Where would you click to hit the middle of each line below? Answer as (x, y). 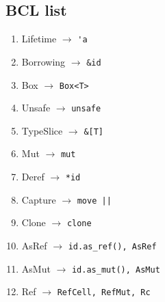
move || (94, 201)
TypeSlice (42, 130)
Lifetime (39, 39)
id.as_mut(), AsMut (116, 270)
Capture (39, 199)
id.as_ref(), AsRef (112, 247)
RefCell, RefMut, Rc (104, 293)
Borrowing (43, 61)
